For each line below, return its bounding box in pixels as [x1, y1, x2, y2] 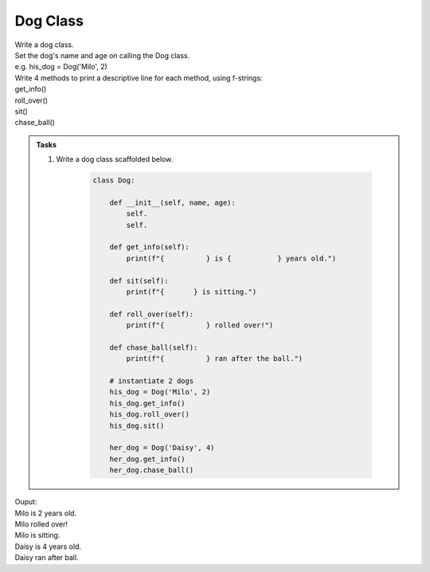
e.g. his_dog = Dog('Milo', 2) [14, 62, 107, 72]
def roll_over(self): [109, 309, 194, 319]
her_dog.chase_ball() [109, 466, 194, 475]
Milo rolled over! [14, 519, 68, 529]
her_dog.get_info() [109, 454, 186, 464]
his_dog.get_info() [109, 398, 186, 408]
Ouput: [14, 497, 37, 507]
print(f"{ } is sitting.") [126, 287, 257, 296]
